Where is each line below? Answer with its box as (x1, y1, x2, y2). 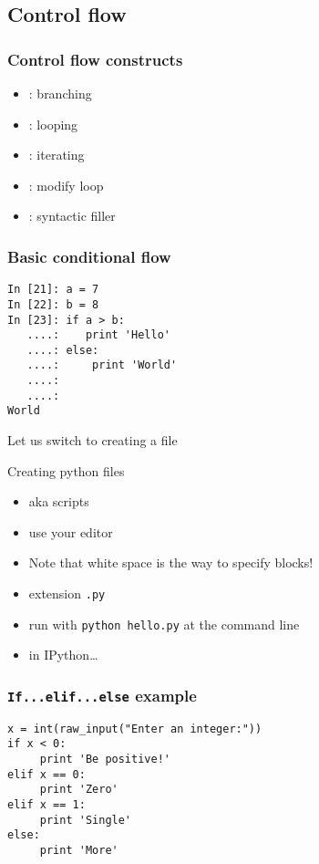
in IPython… (28, 645, 98, 664)
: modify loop (28, 175, 104, 194)
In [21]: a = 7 (7, 283, 99, 297)
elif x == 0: (7, 767, 86, 781)
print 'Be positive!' (39, 753, 170, 766)
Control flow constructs (7, 47, 183, 70)
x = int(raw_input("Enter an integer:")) (7, 722, 262, 735)
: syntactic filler (28, 206, 116, 225)
